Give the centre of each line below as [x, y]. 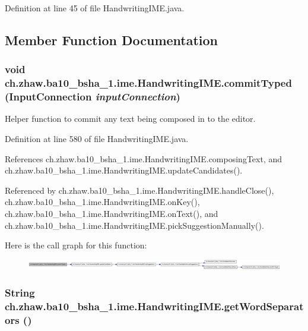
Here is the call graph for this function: [76, 245]
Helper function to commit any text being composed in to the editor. [130, 119]
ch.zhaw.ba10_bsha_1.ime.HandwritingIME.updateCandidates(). [124, 170]
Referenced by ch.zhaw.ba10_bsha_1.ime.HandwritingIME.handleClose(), [139, 190]
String [20, 292]
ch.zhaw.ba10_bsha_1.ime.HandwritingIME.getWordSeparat [154, 306]
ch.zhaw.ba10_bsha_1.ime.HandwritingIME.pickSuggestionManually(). [134, 225]
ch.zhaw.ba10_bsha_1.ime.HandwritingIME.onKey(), [102, 202]
